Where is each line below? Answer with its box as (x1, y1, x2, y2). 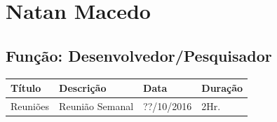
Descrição (59, 81, 107, 95)
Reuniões (11, 98, 50, 113)
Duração (201, 81, 243, 95)
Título (11, 81, 41, 95)
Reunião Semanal (59, 98, 134, 113)
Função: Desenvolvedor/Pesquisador (6, 44, 272, 66)
